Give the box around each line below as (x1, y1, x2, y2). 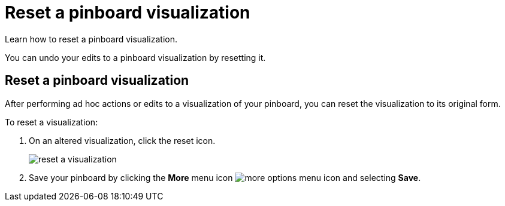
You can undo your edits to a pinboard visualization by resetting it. (5, 52, 266, 63)
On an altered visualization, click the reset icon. (29, 135, 216, 146)
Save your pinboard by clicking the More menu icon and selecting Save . (29, 172, 421, 183)
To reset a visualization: (5, 116, 98, 127)
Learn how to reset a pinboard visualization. (5, 33, 178, 44)
